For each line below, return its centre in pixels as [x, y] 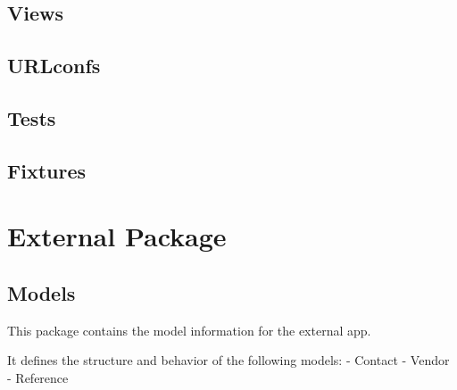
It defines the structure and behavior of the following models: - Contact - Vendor [228, 360]
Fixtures [47, 170]
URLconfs [54, 66]
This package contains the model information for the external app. [189, 330]
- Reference [38, 377]
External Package [117, 236]
